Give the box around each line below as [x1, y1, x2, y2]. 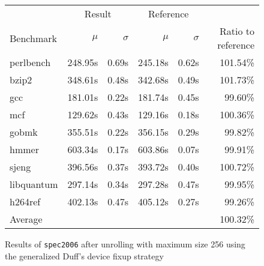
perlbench [10, 55, 51, 69]
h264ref [10, 195, 41, 208]
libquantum [10, 177, 58, 191]
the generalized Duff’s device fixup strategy [5, 249, 164, 262]
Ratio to [219, 24, 254, 38]
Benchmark [10, 31, 57, 45]
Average [10, 212, 43, 226]
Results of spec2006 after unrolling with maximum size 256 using [5, 238, 245, 250]
